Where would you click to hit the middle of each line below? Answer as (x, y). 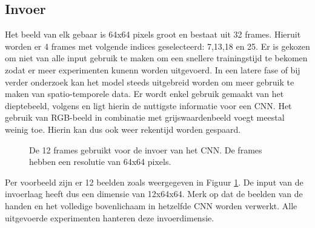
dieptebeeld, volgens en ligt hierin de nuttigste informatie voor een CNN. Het (148, 105)
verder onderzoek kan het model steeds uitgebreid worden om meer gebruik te (150, 82)
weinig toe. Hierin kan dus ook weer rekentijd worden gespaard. (123, 129)
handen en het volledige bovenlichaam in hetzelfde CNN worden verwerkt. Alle (151, 205)
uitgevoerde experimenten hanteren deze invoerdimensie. (110, 217)
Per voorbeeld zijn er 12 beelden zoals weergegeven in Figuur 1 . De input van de (154, 182)
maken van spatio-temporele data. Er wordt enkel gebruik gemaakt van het (144, 94)
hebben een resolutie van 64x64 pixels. (100, 162)
